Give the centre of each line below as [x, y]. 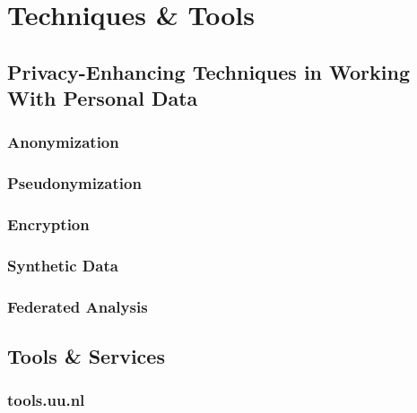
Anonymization [63, 142]
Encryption [48, 224]
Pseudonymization [74, 183]
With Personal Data [103, 98]
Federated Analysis [78, 306]
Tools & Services [86, 356]
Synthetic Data [63, 265]
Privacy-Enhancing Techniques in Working [208, 71]
